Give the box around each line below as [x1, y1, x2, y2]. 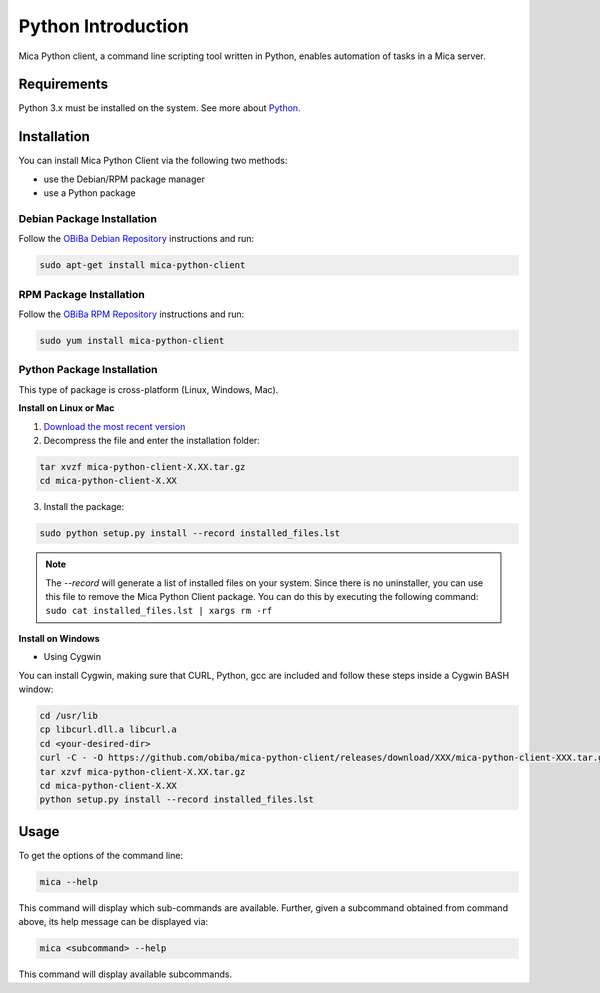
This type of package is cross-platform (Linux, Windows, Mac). [18, 383, 279, 395]
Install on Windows [18, 632, 100, 644]
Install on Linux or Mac [18, 402, 115, 414]
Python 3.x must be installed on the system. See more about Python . [18, 102, 301, 114]
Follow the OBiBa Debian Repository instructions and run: [18, 233, 255, 245]
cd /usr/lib [39, 710, 99, 721]
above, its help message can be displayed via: [18, 916, 209, 928]
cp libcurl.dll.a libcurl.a [39, 724, 177, 735]
